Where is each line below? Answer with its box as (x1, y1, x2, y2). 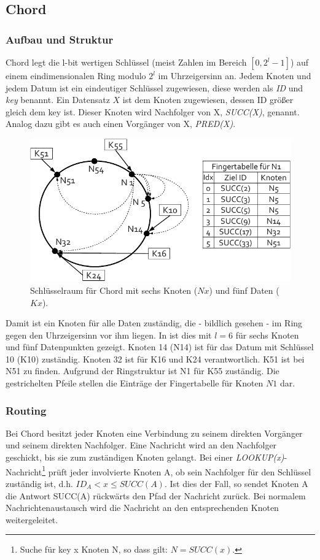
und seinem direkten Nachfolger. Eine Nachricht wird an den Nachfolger (6, 439, 277, 451)
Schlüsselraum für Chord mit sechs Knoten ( (30, 283, 198, 296)
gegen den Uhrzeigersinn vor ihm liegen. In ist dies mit (6, 328, 212, 341)
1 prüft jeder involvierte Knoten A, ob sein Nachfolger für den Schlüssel (42, 463, 311, 478)
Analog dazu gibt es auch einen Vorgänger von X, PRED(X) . (6, 117, 236, 130)
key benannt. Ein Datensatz (6, 93, 110, 106)
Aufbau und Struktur (6, 31, 114, 47)
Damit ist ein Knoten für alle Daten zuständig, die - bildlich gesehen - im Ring (6, 316, 303, 329)
